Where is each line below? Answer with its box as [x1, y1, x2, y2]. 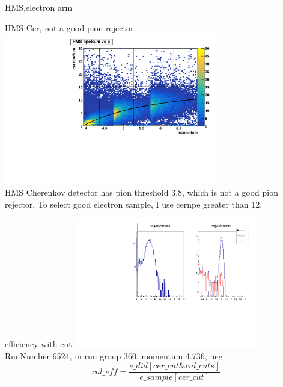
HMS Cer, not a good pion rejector [5, 21, 134, 34]
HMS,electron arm [5, 1, 73, 13]
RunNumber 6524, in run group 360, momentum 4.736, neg [5, 349, 223, 362]
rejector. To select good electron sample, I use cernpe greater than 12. [5, 197, 263, 210]
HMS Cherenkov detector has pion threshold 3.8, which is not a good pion [5, 186, 278, 199]
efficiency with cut [5, 338, 72, 350]
